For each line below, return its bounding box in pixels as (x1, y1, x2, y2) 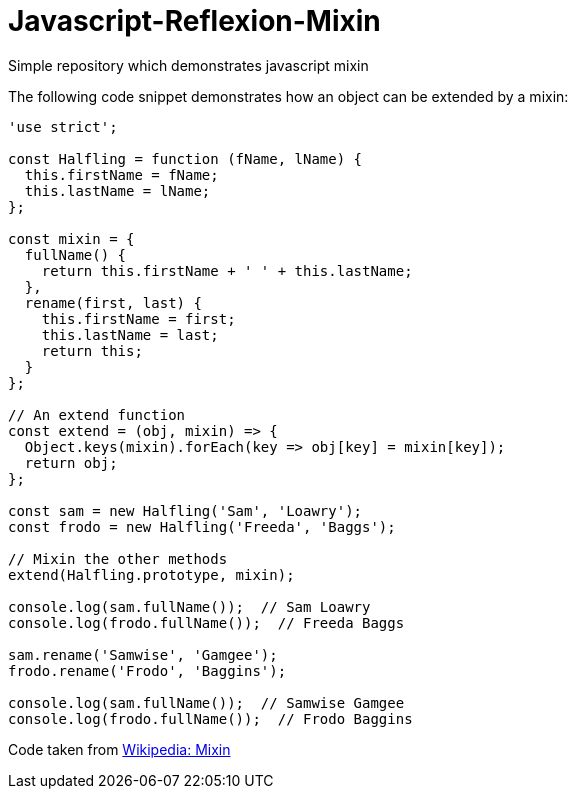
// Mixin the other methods (8, 550, 228, 567)
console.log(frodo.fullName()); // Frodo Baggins (8, 710, 413, 727)
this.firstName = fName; (24, 166, 219, 183)
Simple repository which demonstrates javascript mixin (8, 56, 369, 74)
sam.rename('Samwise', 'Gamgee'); (8, 646, 278, 663)
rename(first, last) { (24, 294, 202, 311)
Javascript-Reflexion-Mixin (8, 4, 381, 38)
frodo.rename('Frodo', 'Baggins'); (8, 662, 287, 679)
